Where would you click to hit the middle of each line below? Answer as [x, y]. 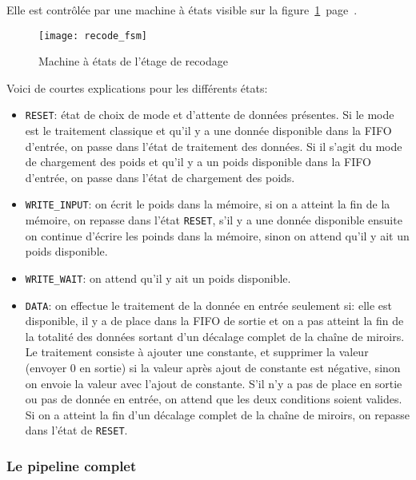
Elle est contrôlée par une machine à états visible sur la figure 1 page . [182, 10]
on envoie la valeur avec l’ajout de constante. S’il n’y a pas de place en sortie [214, 383]
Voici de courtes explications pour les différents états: [137, 87]
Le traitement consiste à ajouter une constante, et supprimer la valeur [197, 352]
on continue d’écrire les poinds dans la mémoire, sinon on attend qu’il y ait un [217, 235]
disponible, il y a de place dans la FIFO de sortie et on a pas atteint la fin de [214, 321]
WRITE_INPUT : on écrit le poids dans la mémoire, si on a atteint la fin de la [208, 204]
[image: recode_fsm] [93, 36]
